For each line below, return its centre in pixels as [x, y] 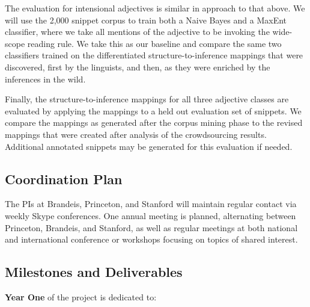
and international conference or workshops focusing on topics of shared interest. [151, 239]
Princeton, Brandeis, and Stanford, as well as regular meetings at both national [151, 227]
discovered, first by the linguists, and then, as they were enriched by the [138, 67]
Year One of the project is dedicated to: [81, 296]
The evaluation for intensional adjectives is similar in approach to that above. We [155, 8]
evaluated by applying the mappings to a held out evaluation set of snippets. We [153, 110]
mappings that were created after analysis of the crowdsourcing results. [136, 134]
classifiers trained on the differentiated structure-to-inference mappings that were [154, 55]
